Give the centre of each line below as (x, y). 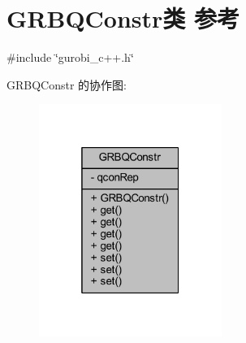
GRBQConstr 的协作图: (67, 84)
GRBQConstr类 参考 (123, 18)
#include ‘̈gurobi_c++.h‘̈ (70, 57)
